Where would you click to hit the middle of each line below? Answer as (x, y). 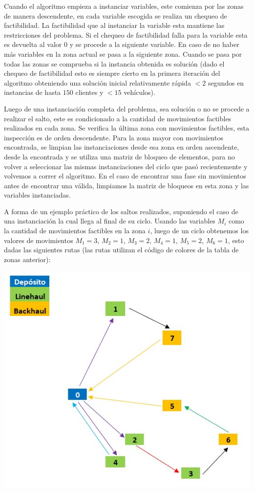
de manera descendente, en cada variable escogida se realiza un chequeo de (116, 15)
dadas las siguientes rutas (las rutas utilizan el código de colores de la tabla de (121, 250)
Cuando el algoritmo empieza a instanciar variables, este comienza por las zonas (124, 6)
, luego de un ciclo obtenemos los (199, 231)
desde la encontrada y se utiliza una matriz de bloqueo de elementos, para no (119, 156)
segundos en (226, 82)
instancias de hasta (32, 92)
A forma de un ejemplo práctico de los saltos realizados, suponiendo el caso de (121, 211)
